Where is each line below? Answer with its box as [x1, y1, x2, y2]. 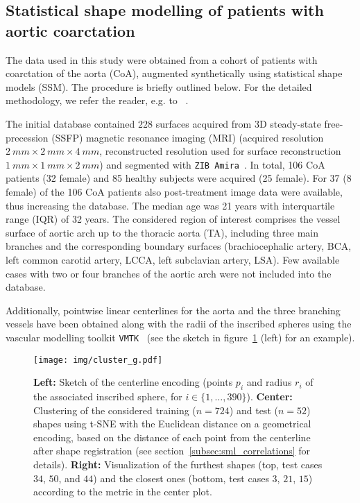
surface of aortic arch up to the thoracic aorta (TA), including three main [6, 225, 319, 239]
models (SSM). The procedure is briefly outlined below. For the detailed [6, 79, 312, 94]
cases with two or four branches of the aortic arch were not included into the [6, 266, 332, 280]
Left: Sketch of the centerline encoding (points [33, 375, 233, 389]
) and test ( [229, 402, 278, 417]
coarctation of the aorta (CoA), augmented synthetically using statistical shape [6, 66, 343, 80]
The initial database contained [6, 116, 135, 130]
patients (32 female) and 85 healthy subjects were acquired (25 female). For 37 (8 [6, 171, 352, 185]
